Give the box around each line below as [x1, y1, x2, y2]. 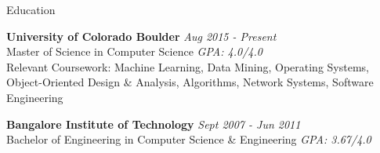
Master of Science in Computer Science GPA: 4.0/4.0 [6, 43, 262, 60]
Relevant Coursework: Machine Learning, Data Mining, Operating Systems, [6, 58, 369, 75]
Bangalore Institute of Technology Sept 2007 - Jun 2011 [6, 115, 301, 132]
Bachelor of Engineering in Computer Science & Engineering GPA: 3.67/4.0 [6, 131, 371, 148]
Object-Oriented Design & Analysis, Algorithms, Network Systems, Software [6, 74, 374, 90]
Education [6, 2, 56, 17]
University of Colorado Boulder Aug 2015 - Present [6, 27, 277, 44]
